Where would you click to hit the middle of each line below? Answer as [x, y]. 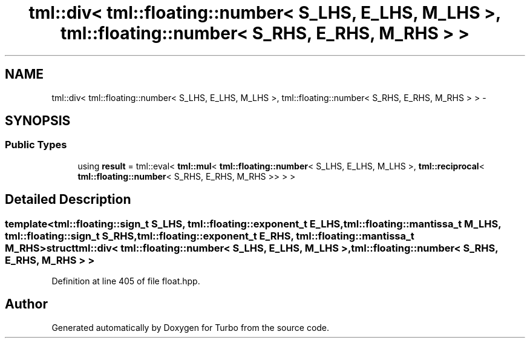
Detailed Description [68, 200]
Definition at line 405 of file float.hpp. [126, 281]
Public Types [36, 145]
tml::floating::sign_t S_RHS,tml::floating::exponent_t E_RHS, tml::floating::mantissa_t [210, 236]
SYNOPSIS [38, 121]
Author [26, 304]
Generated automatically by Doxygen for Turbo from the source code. [191, 327]
